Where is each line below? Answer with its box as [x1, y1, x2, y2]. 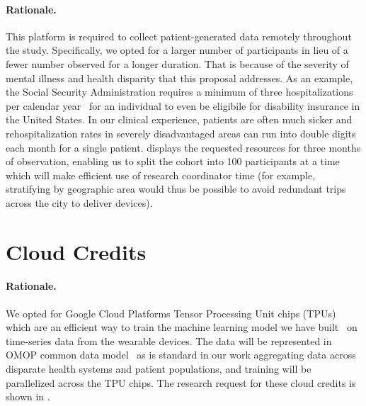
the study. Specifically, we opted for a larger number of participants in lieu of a [6, 43, 348, 57]
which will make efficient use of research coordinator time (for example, [6, 167, 316, 182]
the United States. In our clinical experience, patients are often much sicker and [6, 112, 353, 127]
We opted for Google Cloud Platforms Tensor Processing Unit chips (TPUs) [6, 305, 336, 320]
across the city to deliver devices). [6, 195, 153, 210]
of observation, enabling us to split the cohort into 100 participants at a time [6, 154, 340, 169]
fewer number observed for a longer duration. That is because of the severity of [6, 56, 349, 71]
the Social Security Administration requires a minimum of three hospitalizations [6, 84, 353, 99]
